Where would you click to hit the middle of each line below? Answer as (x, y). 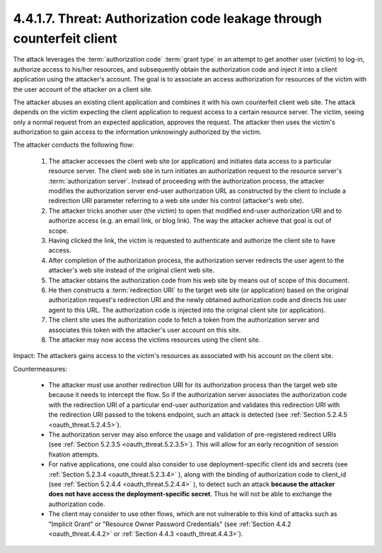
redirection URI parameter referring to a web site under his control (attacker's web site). (176, 201)
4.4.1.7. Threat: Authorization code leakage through (167, 18)
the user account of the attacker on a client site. (83, 89)
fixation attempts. (74, 454)
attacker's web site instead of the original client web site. (132, 270)
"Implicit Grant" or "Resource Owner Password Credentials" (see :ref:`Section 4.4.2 (170, 524)
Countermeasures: (40, 369)
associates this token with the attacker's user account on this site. (145, 330)
